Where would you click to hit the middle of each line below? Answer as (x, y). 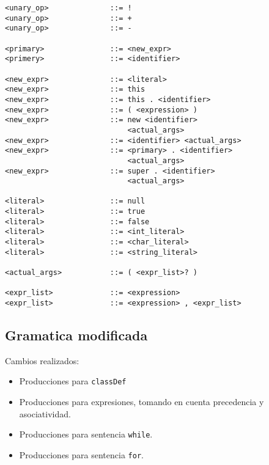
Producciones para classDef (73, 381)
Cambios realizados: (42, 360)
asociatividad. (45, 413)
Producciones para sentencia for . (81, 454)
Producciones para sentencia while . (86, 434)
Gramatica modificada (76, 335)
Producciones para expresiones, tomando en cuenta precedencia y (142, 402)
